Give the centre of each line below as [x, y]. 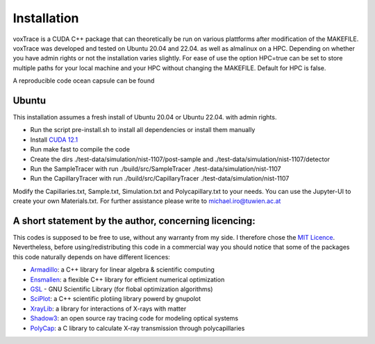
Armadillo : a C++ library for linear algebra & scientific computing [123, 270]
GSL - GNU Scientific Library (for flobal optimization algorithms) [122, 289]
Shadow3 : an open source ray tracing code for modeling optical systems [134, 318]
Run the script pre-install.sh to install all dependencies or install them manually [143, 130]
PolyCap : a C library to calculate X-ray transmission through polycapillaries [137, 328]
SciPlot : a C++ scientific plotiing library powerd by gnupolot [116, 299]
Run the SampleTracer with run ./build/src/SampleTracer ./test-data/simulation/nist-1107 [156, 169]
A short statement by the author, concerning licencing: [134, 221]
